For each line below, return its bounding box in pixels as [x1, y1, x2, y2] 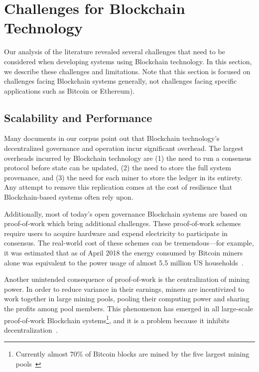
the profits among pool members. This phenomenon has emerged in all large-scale [4, 303, 253, 313]
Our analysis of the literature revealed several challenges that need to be [4, 46, 225, 57]
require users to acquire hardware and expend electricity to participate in [4, 228, 228, 238]
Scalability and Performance [4, 110, 152, 125]
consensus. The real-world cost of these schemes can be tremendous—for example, [4, 238, 254, 248]
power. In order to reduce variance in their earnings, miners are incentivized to [4, 283, 245, 294]
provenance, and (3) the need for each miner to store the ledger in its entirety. [4, 172, 243, 182]
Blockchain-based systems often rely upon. [4, 192, 133, 202]
